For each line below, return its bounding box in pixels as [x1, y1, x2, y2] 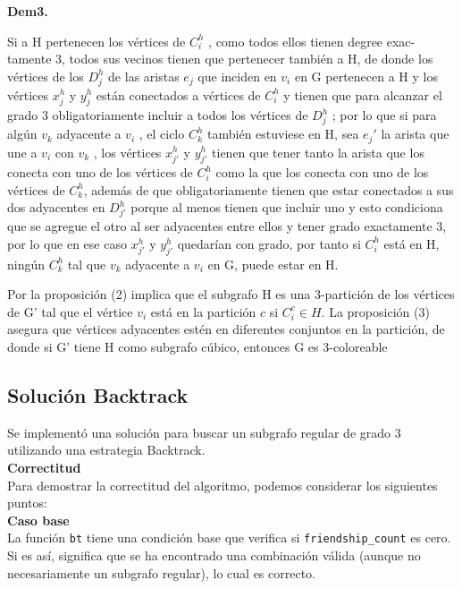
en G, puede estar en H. [207, 254, 339, 273]
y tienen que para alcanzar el [283, 85, 442, 104]
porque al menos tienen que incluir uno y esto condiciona [130, 198, 443, 217]
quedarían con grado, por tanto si [177, 234, 361, 252]
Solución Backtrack [7, 380, 189, 408]
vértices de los [7, 66, 84, 85]
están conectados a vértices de [96, 85, 261, 104]
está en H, [383, 234, 440, 252]
